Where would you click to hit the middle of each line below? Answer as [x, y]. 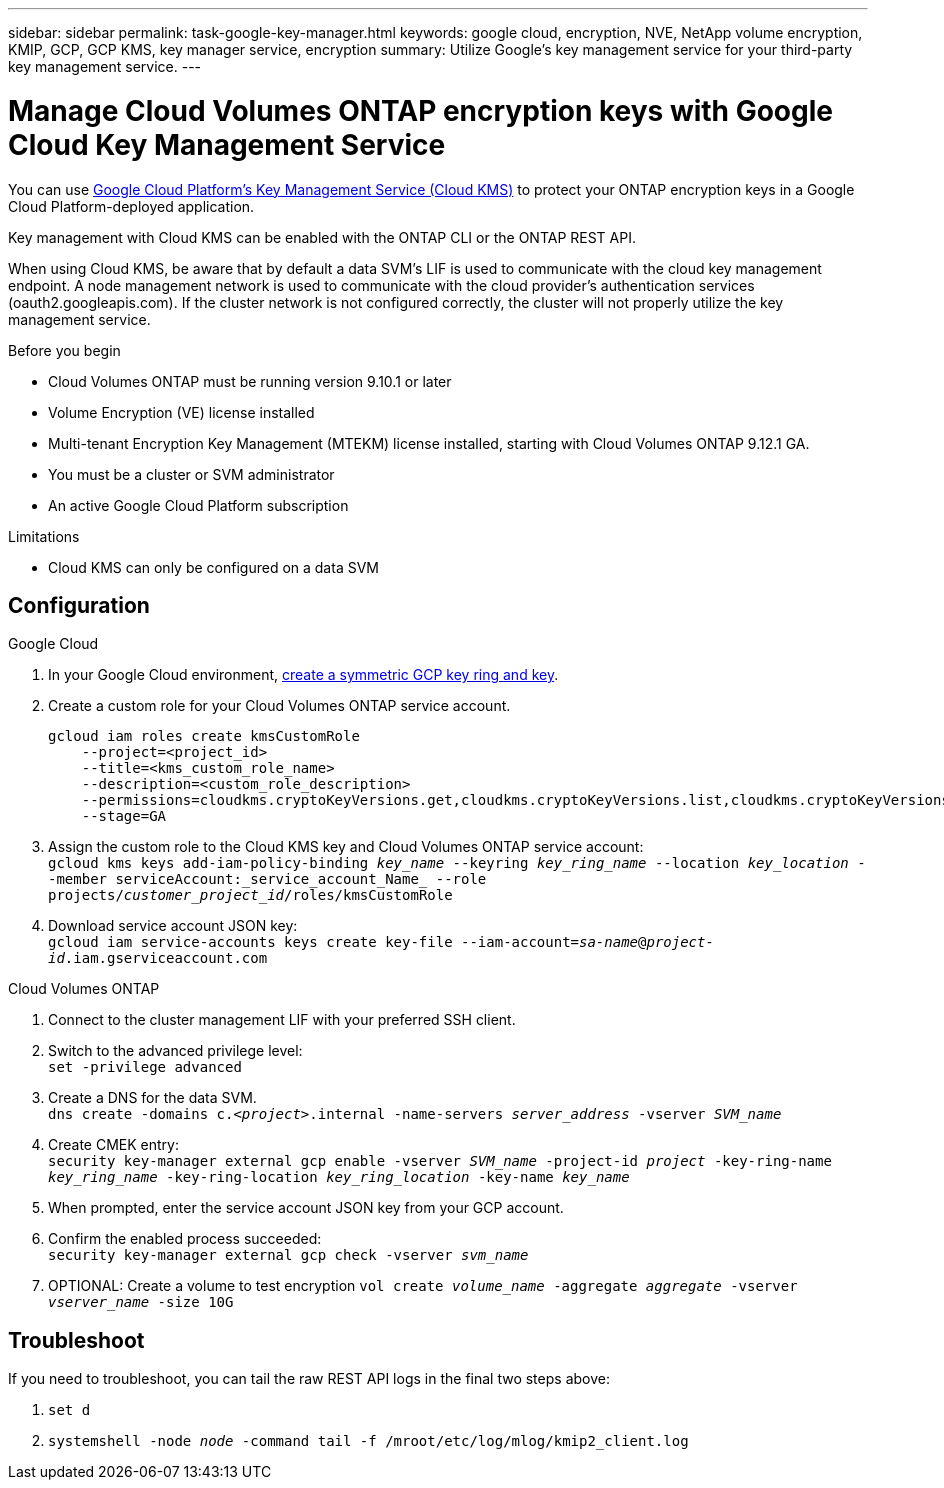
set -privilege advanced [145, 1067]
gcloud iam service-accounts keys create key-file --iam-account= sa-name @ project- [381, 942]
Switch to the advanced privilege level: [175, 1051]
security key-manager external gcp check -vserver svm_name [288, 1255]
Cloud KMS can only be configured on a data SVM [213, 567]
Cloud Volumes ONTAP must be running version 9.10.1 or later [250, 381]
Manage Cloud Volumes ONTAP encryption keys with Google [421, 110]
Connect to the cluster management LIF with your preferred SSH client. [282, 1020]
